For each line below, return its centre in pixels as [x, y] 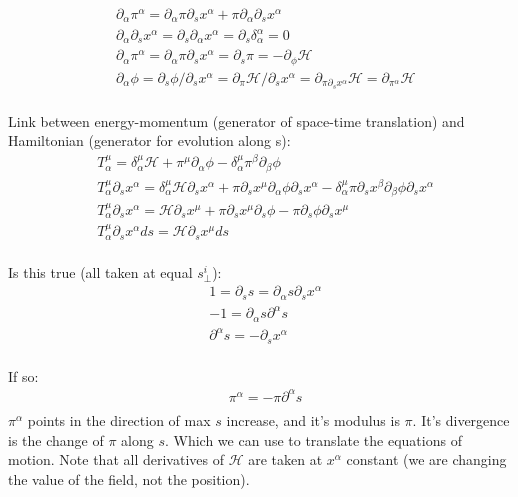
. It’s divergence [461, 419]
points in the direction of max [119, 419]
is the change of [56, 439]
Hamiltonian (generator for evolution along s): [149, 140]
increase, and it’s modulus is [313, 419]
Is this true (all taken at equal [100, 271]
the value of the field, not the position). [129, 478]
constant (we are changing [426, 459]
